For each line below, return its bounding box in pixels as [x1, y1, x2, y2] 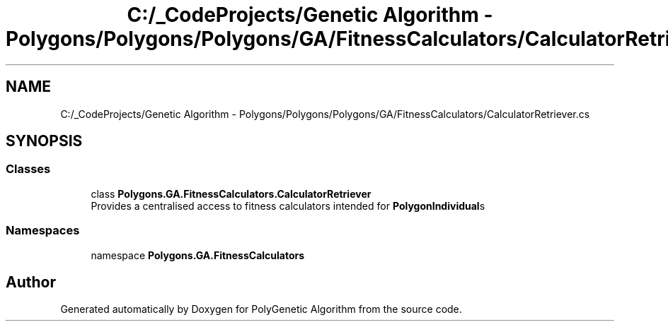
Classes [6, 162, 51, 177]
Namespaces [6, 223, 80, 238]
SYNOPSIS [6, 132, 83, 150]
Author [6, 273, 56, 291]
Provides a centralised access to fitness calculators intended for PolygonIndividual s [91, 199, 485, 212]
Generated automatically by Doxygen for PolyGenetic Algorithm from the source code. [60, 303, 462, 316]
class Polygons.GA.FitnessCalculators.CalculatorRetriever [91, 187, 372, 200]
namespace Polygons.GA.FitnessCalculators [91, 249, 305, 261]
